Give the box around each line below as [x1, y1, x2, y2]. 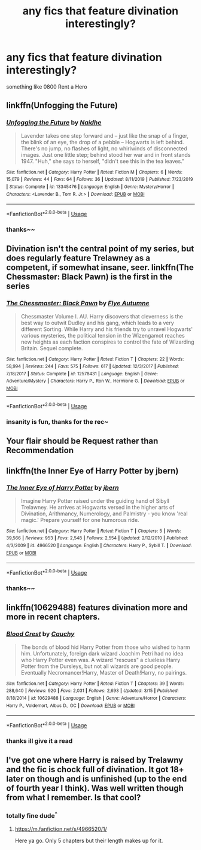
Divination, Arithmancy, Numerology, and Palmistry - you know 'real [20, 510, 188, 517]
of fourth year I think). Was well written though [6, 783, 184, 794]
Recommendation [6, 445, 74, 456]
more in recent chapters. [6, 612, 100, 622]
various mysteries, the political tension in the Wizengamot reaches [20, 332, 185, 339]
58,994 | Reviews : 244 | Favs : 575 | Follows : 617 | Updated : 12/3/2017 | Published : [6, 363, 179, 369]
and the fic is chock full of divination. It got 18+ [6, 764, 184, 775]
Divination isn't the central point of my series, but [6, 244, 194, 254]
